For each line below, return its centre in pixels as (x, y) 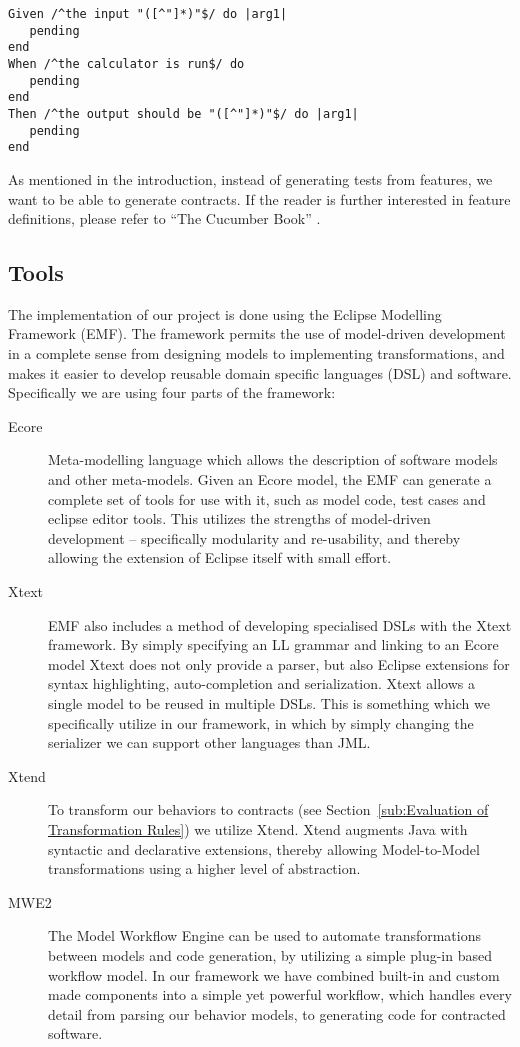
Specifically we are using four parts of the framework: (172, 392)
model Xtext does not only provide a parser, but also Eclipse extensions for (279, 663)
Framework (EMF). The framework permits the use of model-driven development (257, 333)
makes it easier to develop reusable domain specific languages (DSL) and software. (260, 372)
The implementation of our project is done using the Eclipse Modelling (225, 313)
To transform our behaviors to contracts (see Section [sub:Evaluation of (268, 809)
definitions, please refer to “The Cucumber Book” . (164, 218)
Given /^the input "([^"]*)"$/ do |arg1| (148, 14)
